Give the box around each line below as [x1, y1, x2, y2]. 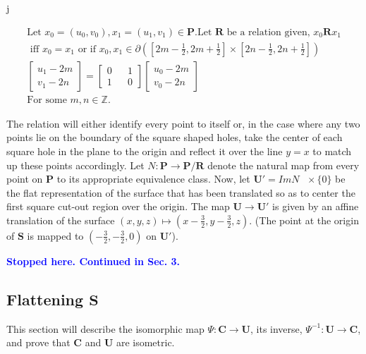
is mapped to [27, 228, 84, 243]
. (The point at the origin [249, 212, 359, 227]
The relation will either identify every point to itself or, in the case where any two [6, 116, 360, 130]
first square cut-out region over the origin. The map [6, 199, 230, 214]
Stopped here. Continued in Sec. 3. [6, 253, 181, 268]
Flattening [6, 288, 84, 310]
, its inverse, [250, 321, 303, 336]
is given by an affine [272, 199, 359, 214]
